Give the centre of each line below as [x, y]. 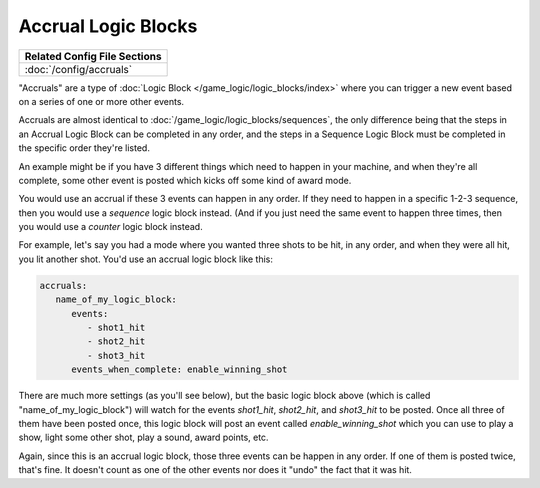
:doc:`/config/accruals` [78, 69]
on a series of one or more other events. [101, 101]
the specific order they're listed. [84, 148]
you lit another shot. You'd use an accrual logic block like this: [146, 259]
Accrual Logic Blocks [108, 26]
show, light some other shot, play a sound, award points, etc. [143, 437]
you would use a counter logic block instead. [111, 227]
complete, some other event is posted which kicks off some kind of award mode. [185, 180]
